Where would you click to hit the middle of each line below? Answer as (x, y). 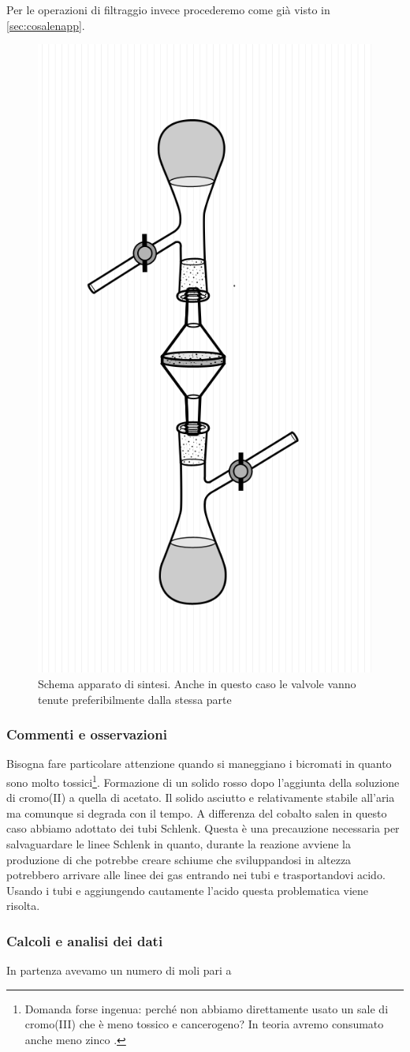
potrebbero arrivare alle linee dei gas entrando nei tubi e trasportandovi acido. (196, 875)
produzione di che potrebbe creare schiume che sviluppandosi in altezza (179, 859)
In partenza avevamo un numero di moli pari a (119, 970)
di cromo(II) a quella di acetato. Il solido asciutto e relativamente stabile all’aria (201, 797)
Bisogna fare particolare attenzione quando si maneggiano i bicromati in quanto (199, 764)
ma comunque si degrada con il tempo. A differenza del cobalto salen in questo (197, 812)
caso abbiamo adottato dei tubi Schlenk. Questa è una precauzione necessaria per (203, 828)
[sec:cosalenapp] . (46, 25)
